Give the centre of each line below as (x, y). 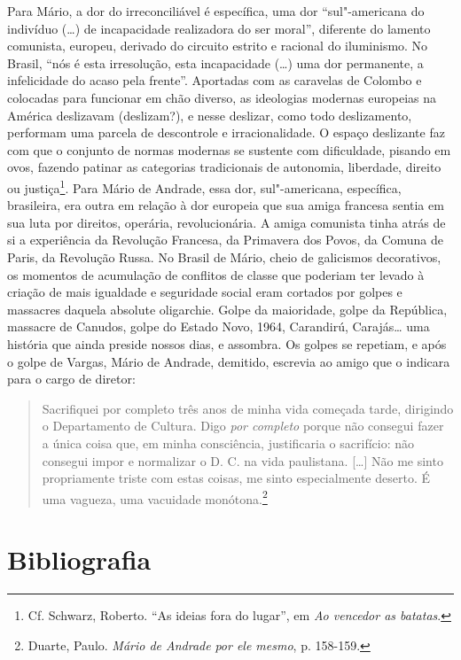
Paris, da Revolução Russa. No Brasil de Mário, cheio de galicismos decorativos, (224, 256)
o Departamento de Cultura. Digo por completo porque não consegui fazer (243, 426)
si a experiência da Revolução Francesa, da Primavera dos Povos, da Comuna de (225, 240)
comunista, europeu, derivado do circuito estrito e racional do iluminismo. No (218, 46)
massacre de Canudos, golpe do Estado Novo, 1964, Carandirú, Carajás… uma (219, 326)
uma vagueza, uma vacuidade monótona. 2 (155, 497)
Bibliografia (79, 559)
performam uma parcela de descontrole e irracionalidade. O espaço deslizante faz (226, 132)
